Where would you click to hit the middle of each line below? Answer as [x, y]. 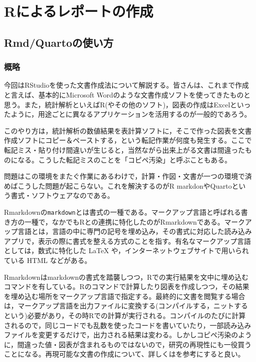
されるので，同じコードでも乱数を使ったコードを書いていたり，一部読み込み [128, 325]
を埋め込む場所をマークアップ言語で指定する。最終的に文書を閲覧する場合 [125, 296]
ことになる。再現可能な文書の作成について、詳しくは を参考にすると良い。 [125, 354]
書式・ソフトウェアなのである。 [62, 195]
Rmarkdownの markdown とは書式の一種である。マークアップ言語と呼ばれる [123, 212]
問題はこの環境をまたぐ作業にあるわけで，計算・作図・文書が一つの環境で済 [128, 176]
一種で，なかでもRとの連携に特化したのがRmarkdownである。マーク [135, 221]
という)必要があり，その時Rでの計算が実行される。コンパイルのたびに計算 [125, 315]
